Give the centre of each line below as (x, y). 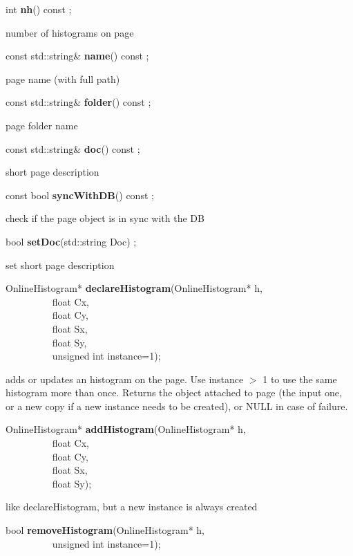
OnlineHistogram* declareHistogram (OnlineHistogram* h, (134, 288)
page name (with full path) (63, 78)
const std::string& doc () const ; (73, 148)
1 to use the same (300, 379)
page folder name (42, 125)
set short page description (60, 265)
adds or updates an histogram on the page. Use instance (125, 379)
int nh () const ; (39, 9)
